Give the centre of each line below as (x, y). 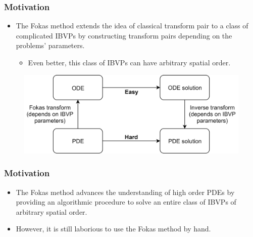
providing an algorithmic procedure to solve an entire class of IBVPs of (126, 202)
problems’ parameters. (50, 45)
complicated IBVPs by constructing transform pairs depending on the (124, 35)
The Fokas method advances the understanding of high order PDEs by (125, 192)
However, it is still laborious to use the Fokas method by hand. (113, 229)
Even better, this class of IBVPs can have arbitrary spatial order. (129, 62)
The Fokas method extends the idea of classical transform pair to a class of (132, 26)
